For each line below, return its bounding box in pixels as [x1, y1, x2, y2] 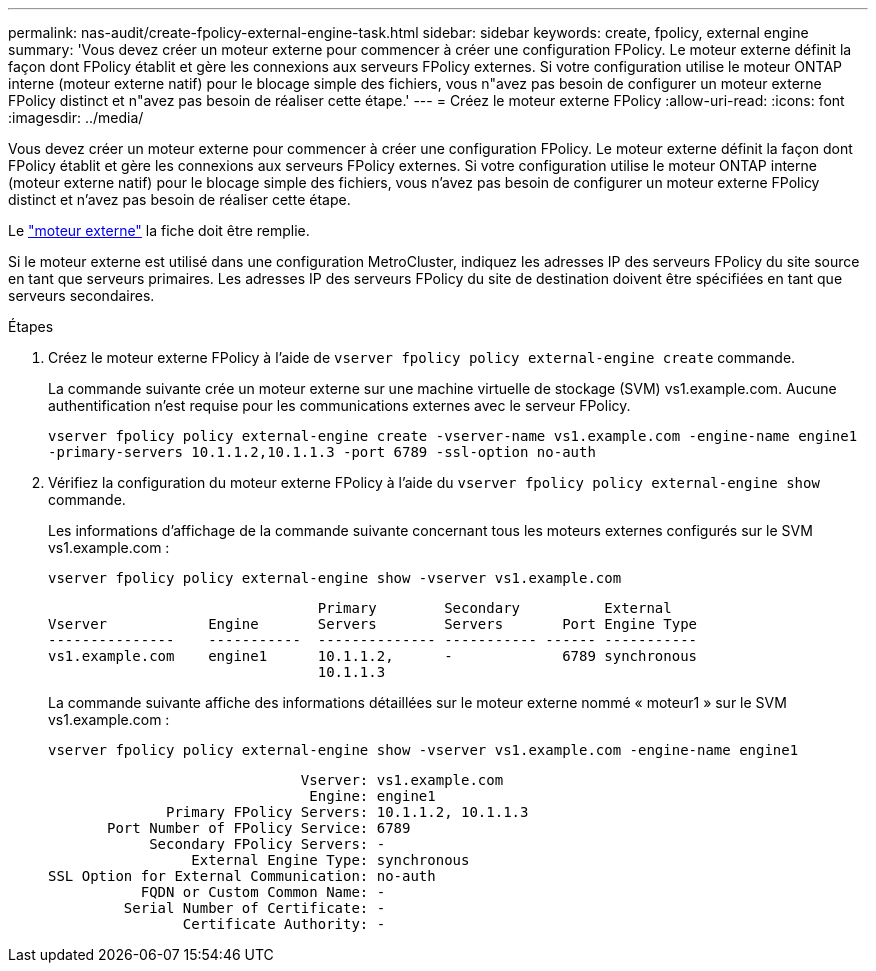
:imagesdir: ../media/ [8, 109, 144, 126]
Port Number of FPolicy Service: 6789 [107, 820, 411, 836]
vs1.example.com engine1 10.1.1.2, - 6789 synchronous [48, 648, 698, 664]
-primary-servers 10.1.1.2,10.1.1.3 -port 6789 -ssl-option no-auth [48, 444, 596, 460]
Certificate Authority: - [182, 916, 386, 932]
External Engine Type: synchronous [191, 852, 470, 868]
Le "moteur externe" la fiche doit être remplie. [8, 222, 310, 239]
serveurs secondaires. [8, 287, 155, 304]
